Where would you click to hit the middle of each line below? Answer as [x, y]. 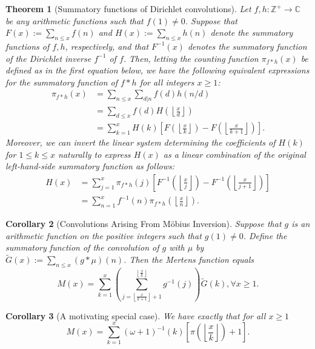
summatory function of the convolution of [82, 247]
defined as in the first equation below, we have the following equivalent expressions [157, 70]
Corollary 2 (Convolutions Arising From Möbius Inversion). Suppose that [144, 224]
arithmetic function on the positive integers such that [104, 235]
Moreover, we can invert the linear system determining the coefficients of [141, 142]
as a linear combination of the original [234, 154]
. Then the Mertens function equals [189, 259]
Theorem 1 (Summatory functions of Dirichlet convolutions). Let [128, 8]
